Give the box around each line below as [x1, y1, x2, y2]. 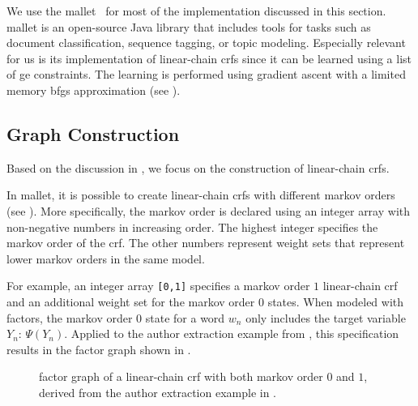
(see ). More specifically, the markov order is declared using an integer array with [6, 202, 411, 219]
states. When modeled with [267, 293, 404, 310]
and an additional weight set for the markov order [6, 293, 255, 310]
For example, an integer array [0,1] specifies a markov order [6, 277, 310, 294]
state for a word [145, 309, 225, 326]
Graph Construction [6, 121, 180, 146]
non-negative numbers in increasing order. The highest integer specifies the [6, 218, 378, 235]
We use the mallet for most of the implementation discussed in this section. [6, 2, 386, 19]
